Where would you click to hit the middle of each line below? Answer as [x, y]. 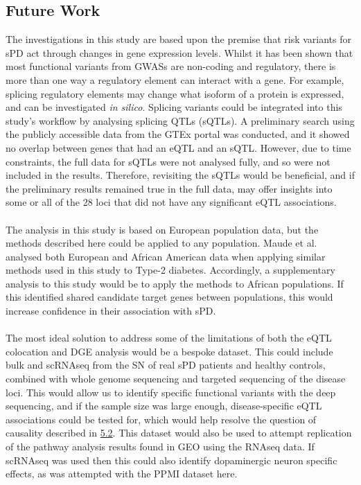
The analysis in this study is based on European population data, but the [162, 229]
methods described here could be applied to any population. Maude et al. [161, 243]
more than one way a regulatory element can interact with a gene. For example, [175, 79]
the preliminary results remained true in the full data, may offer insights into [169, 188]
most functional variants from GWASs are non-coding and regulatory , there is [171, 66]
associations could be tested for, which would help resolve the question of [161, 419]
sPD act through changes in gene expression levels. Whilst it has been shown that [179, 52]
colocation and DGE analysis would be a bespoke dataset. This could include [169, 351]
